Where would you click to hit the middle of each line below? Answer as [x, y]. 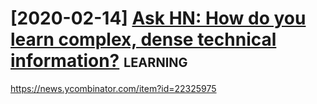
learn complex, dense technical [143, 39]
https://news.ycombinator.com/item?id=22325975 [113, 88]
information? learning [99, 61]
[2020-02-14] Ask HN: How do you [158, 18]
